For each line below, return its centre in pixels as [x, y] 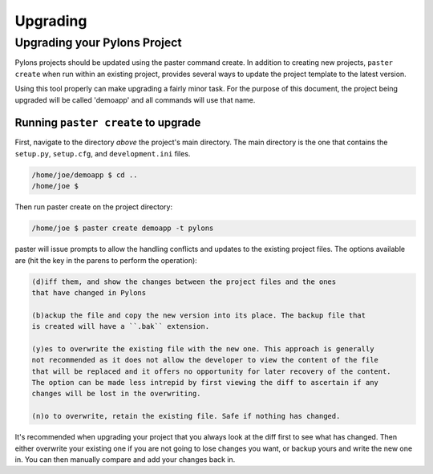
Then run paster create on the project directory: [93, 207]
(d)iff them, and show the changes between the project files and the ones [184, 282]
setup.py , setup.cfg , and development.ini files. [103, 153]
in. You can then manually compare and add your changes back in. [125, 460]
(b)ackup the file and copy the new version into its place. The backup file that [199, 315]
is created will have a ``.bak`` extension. [121, 326]
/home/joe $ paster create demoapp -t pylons [123, 228]
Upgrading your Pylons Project [98, 43]
